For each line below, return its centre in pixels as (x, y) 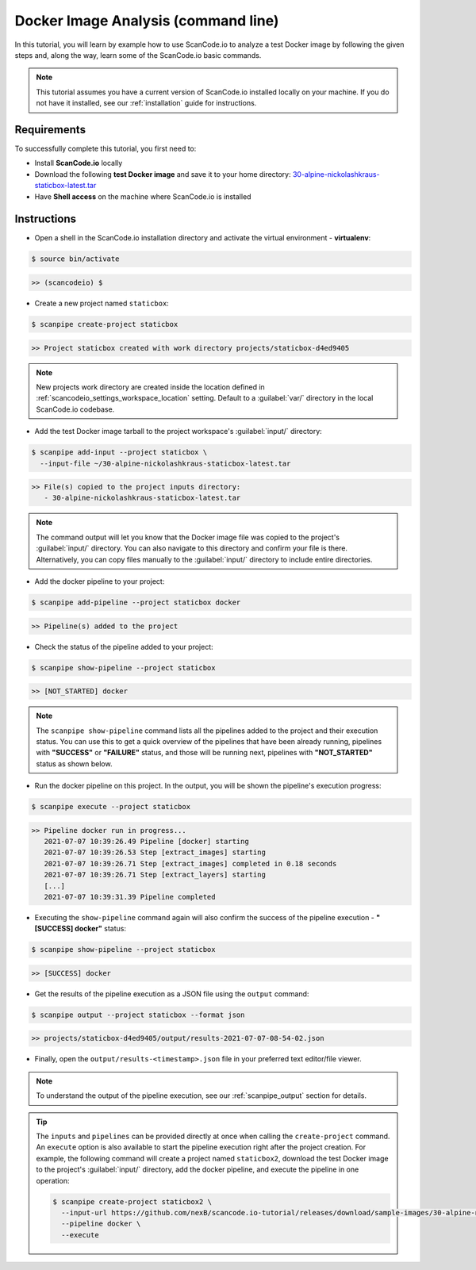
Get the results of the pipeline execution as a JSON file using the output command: (172, 994)
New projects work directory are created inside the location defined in (150, 387)
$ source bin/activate (75, 259)
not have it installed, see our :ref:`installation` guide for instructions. (146, 103)
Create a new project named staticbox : (102, 303)
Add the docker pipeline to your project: (100, 581)
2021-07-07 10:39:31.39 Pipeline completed (130, 897)
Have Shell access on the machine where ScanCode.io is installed (143, 196)
